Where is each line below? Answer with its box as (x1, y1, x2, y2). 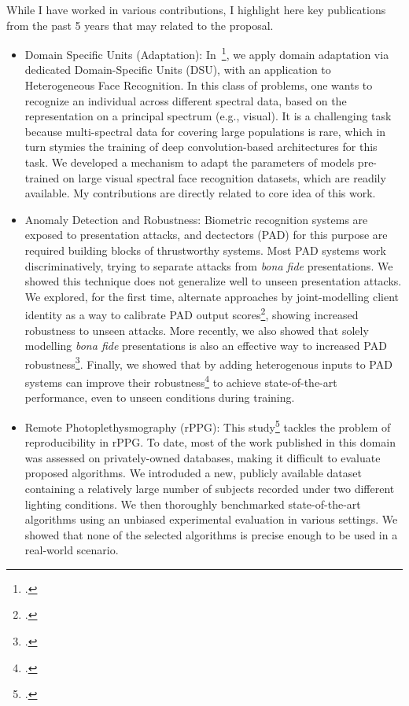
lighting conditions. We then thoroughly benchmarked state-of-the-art (24, 495, 361, 512)
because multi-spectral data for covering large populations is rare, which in (24, 123, 386, 139)
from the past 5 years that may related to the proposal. (6, 17, 274, 33)
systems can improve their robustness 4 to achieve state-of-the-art (24, 372, 337, 390)
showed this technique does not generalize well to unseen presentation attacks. (24, 273, 402, 289)
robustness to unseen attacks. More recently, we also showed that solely (24, 322, 369, 338)
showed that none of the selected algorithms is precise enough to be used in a (24, 526, 398, 542)
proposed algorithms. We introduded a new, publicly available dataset (24, 465, 362, 481)
